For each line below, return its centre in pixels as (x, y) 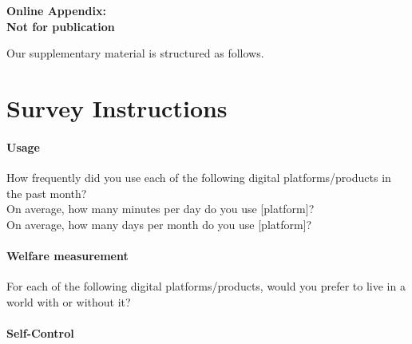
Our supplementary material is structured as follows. (135, 53)
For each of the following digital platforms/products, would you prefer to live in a (206, 286)
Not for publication (61, 26)
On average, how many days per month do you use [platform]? (159, 224)
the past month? (47, 193)
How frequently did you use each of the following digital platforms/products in (199, 177)
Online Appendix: (56, 10)
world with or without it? (69, 301)
